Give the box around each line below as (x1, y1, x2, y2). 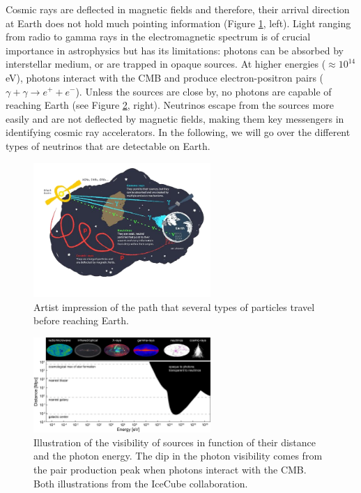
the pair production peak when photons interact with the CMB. (33, 462, 307, 476)
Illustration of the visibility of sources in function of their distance (33, 434, 316, 449)
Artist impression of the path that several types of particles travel (33, 299, 315, 314)
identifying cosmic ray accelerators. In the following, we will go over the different (6, 125, 351, 139)
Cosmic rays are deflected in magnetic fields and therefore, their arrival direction (6, 2, 350, 16)
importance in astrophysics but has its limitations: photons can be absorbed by (6, 43, 344, 57)
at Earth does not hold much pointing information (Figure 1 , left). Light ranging (6, 15, 351, 30)
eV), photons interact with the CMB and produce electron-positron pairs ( (6, 70, 324, 84)
